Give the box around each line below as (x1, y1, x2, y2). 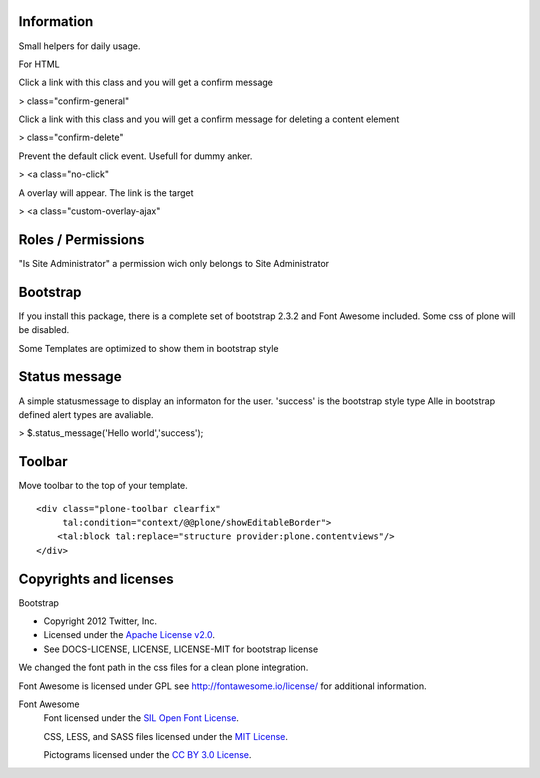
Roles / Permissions (18, 231, 145, 248)
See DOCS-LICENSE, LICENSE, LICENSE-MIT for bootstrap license (43, 643, 319, 655)
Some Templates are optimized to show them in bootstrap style (18, 342, 279, 354)
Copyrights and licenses (18, 570, 174, 587)
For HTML (18, 58, 60, 70)
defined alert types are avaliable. (18, 408, 154, 420)
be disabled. (18, 324, 70, 336)
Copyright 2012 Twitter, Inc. (43, 615, 158, 627)
